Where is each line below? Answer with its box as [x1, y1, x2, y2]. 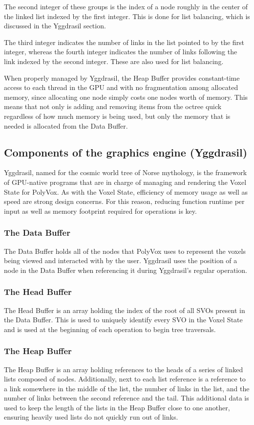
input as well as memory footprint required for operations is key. [4, 205, 197, 216]
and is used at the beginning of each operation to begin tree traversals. [4, 324, 216, 334]
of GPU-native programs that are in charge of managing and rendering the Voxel [4, 177, 247, 187]
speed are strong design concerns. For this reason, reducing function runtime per [4, 196, 245, 206]
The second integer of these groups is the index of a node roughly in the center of [4, 1, 248, 11]
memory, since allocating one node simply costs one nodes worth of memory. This [4, 91, 248, 102]
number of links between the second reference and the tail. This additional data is [4, 393, 249, 403]
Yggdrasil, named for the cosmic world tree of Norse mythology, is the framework [4, 167, 247, 178]
